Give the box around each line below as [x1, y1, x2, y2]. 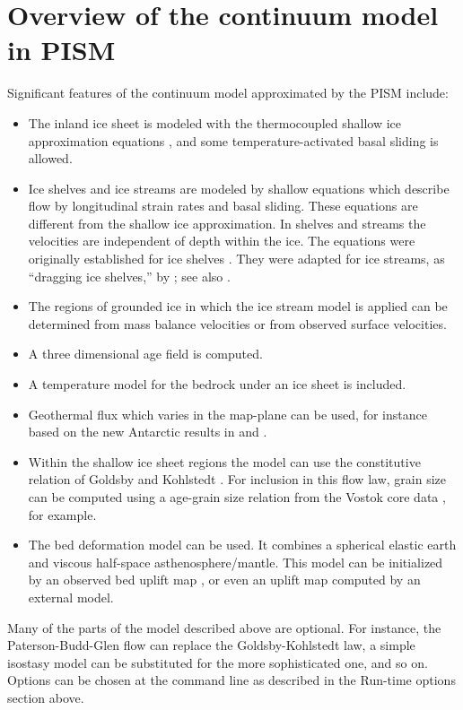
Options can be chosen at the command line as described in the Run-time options [7, 671, 456, 689]
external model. [28, 587, 114, 606]
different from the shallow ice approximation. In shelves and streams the [28, 213, 426, 232]
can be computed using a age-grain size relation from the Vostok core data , [28, 488, 446, 506]
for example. [28, 505, 97, 524]
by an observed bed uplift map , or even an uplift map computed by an [28, 570, 421, 589]
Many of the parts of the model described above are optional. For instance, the [7, 618, 441, 636]
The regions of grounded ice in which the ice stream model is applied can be [28, 297, 448, 316]
